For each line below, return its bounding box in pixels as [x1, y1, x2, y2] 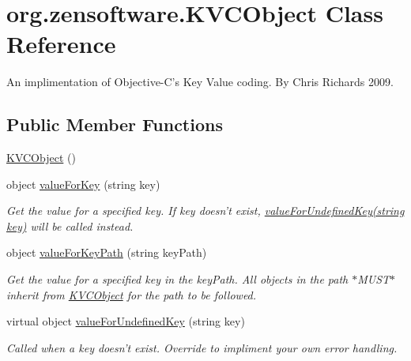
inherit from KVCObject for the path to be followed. [6, 286, 257, 303]
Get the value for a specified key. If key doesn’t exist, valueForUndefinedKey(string [6, 202, 405, 219]
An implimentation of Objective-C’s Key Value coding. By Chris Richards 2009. [6, 73, 394, 90]
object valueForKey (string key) [6, 175, 160, 192]
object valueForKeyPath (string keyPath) [6, 244, 207, 261]
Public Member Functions [6, 112, 223, 137]
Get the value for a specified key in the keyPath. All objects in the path [6, 271, 349, 288]
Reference [6, 28, 116, 60]
